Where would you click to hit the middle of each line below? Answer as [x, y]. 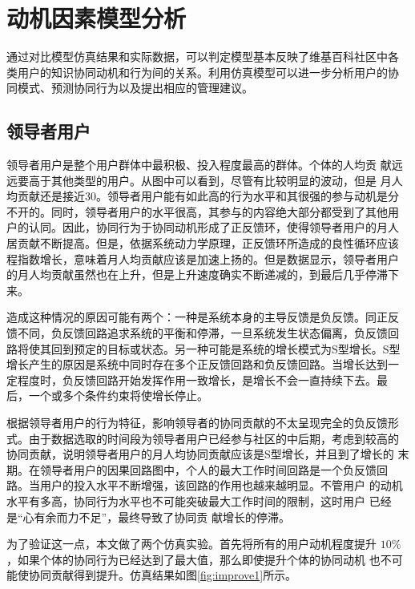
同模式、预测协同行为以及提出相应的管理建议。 [130, 88]
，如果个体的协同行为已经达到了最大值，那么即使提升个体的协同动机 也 [193, 559]
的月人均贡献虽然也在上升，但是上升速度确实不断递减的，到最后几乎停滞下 [203, 274]
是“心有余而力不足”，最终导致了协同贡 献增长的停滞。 [148, 516]
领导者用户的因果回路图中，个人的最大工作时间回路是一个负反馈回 [214, 469]
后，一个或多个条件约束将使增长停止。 [107, 395]
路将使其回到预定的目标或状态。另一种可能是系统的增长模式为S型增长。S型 [203, 348]
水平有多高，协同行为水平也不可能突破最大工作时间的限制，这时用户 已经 [199, 500]
